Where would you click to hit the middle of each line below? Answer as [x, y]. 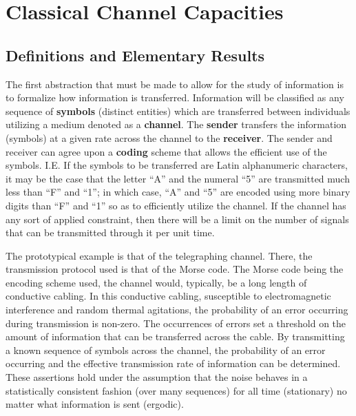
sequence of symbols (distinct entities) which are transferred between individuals [178, 111]
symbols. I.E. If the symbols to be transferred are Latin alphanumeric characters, [177, 165]
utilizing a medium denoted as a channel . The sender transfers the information [176, 124]
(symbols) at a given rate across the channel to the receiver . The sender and [169, 137]
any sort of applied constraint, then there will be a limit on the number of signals [177, 219]
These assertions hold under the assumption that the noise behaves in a [157, 377]
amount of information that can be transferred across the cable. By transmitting [175, 336]
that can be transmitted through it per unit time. [110, 232]
